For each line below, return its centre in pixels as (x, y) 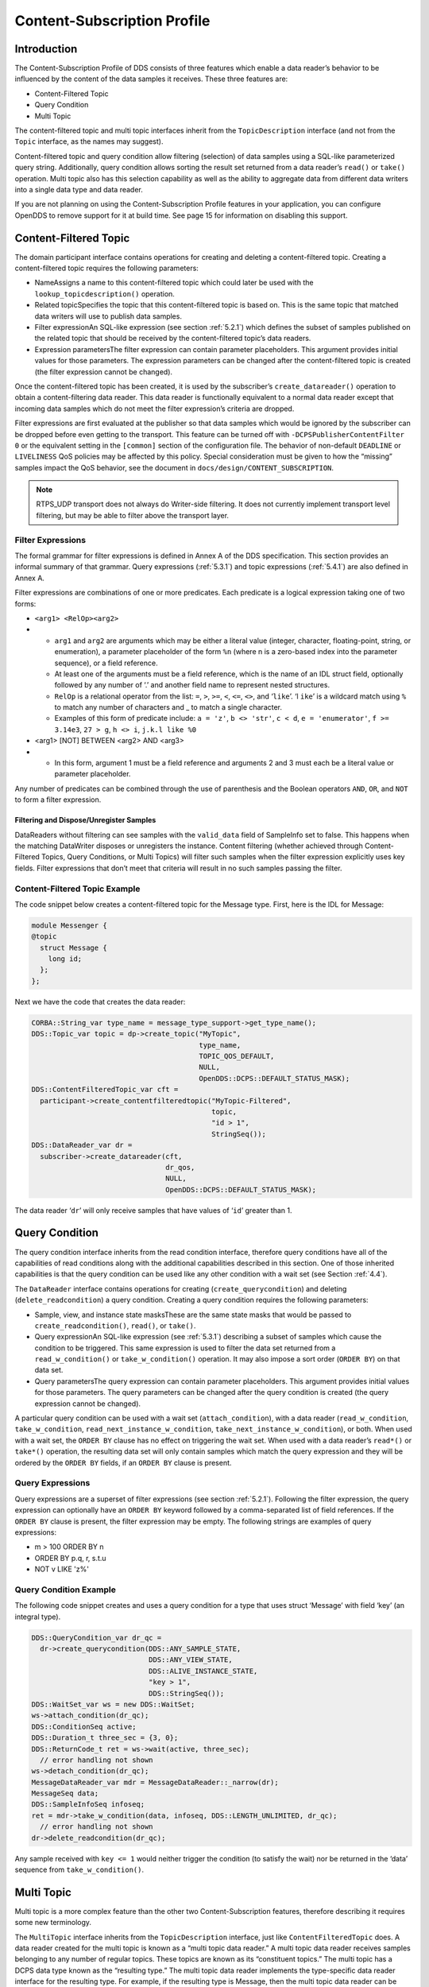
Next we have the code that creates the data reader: (100, 1001)
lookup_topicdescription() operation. (104, 293)
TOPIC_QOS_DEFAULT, (237, 1056)
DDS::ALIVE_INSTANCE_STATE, (203, 1671)
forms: (25, 603)
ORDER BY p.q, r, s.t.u (70, 1558)
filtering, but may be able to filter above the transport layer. (133, 515)
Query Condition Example (66, 1590)
